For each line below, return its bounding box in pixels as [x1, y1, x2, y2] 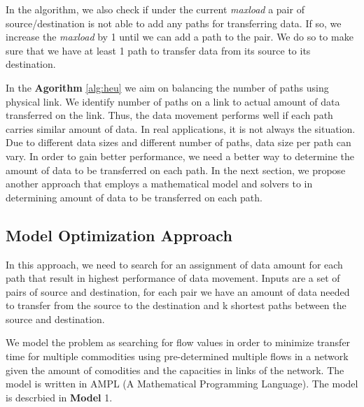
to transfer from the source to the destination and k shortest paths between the [6, 298, 346, 313]
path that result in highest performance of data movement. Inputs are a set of [6, 271, 340, 285]
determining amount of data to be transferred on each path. [6, 190, 262, 204]
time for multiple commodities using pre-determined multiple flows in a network [6, 349, 349, 364]
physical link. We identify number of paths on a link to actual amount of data [6, 94, 340, 108]
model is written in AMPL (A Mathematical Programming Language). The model [6, 376, 358, 391]
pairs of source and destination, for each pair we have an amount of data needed [6, 284, 350, 299]
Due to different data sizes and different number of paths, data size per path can [6, 135, 351, 150]
